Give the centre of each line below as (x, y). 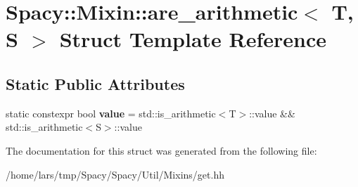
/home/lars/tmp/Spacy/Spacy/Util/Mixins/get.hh (115, 174)
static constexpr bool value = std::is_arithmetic (111, 113)
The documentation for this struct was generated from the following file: (161, 150)
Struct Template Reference (193, 39)
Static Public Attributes (95, 83)
